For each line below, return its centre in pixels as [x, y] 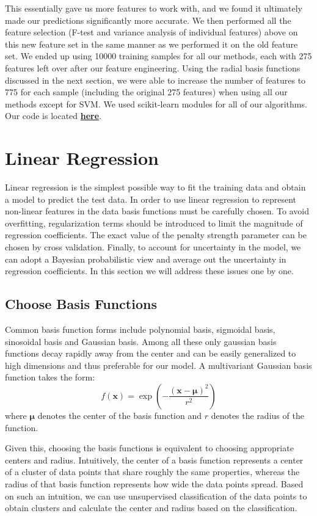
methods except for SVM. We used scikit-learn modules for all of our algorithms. [156, 104]
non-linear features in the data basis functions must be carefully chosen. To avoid [157, 211]
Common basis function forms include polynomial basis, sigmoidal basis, [140, 329]
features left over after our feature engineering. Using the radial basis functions [153, 67]
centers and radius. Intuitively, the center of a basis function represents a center [154, 460]
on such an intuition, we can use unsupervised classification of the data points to [156, 496]
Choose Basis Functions [81, 304]
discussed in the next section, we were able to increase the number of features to [155, 80]
